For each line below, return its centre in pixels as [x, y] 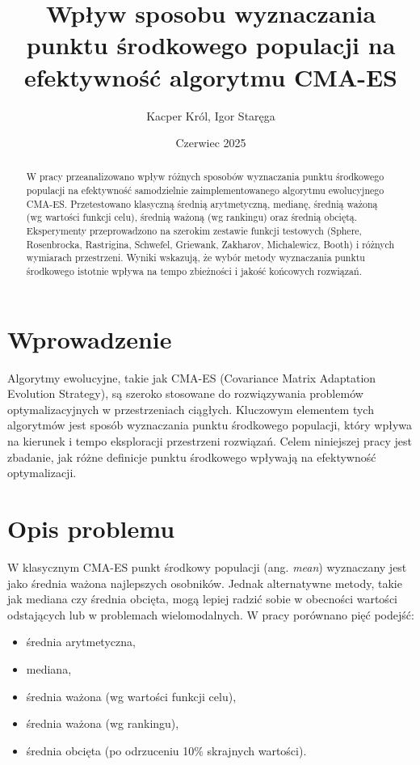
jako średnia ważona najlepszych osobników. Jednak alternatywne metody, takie [205, 583]
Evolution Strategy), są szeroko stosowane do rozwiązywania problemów [185, 393]
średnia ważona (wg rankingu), [103, 723]
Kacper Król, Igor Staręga [211, 115]
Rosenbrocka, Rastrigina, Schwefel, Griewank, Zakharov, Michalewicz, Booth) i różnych [210, 244]
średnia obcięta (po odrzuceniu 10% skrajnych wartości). [166, 750]
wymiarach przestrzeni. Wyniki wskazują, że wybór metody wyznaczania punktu [195, 258]
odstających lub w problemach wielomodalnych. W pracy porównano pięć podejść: [211, 614]
